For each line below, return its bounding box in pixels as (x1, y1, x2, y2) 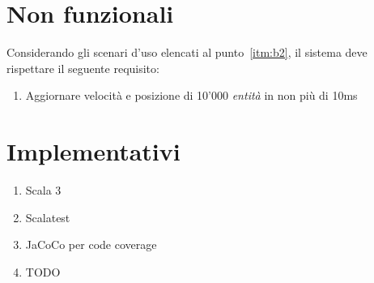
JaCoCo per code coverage (25, 236, 157, 253)
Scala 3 (25, 182, 62, 199)
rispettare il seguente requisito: (6, 59, 159, 76)
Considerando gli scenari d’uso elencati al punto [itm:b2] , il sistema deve (6, 44, 368, 61)
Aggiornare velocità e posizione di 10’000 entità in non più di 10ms (25, 87, 358, 104)
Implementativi (6, 135, 181, 168)
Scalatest (25, 208, 70, 225)
